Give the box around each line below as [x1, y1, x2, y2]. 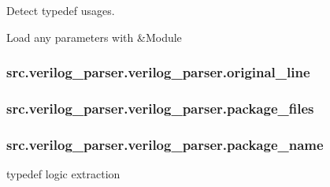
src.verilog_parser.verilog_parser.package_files [6, 98, 314, 118]
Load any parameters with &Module [6, 28, 182, 45]
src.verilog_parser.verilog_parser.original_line [6, 62, 310, 82]
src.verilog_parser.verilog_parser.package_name [6, 134, 324, 154]
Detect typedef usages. [6, 2, 115, 18]
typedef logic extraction [6, 166, 121, 182]
